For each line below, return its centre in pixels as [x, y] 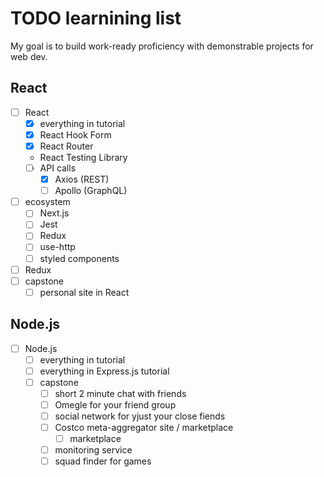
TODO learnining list [96, 18]
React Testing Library [83, 157]
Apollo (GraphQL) [91, 191]
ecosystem [47, 202]
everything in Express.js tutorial [104, 371]
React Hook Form [75, 134]
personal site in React [84, 292]
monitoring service [93, 450]
